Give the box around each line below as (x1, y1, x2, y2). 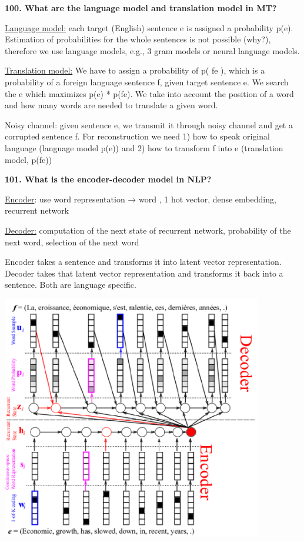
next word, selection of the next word (5, 235, 139, 248)
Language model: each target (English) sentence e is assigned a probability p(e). (5, 21, 293, 34)
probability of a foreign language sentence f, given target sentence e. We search (5, 75, 289, 88)
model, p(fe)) (5, 153, 52, 165)
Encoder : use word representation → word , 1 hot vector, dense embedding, (5, 192, 276, 205)
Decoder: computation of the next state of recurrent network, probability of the (5, 224, 291, 236)
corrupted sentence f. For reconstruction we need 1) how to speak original (5, 130, 270, 142)
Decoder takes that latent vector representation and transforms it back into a (5, 267, 283, 279)
